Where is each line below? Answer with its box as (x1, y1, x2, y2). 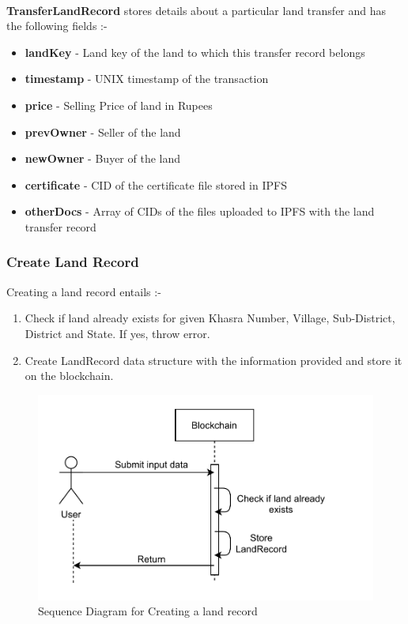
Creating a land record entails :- (6, 283, 161, 299)
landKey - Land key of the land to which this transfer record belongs (25, 43, 365, 60)
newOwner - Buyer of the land (25, 150, 181, 167)
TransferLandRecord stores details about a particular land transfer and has (6, 2, 387, 18)
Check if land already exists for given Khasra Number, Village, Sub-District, (25, 310, 395, 326)
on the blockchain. (25, 367, 114, 384)
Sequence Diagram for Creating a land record (38, 603, 258, 619)
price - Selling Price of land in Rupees (25, 96, 213, 113)
